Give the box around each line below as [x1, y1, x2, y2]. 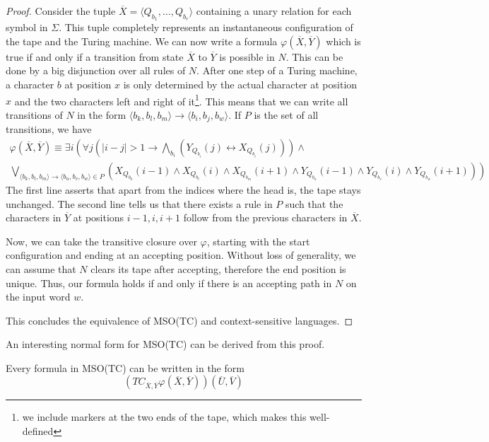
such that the [285, 196, 343, 211]
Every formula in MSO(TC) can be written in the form [6, 360, 245, 375]
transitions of [6, 107, 63, 122]
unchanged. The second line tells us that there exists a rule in [6, 196, 273, 211]
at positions [73, 210, 124, 225]
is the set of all [254, 107, 319, 122]
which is [326, 33, 361, 48]
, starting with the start [206, 233, 310, 248]
